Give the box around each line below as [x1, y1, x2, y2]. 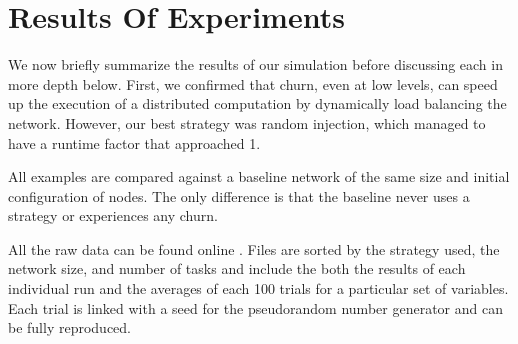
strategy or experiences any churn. [8, 205, 218, 226]
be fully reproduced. [8, 317, 132, 338]
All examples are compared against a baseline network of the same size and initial [8, 166, 510, 187]
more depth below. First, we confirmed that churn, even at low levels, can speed [8, 73, 498, 94]
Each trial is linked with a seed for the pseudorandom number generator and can [8, 297, 503, 318]
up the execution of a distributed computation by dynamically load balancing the [8, 93, 507, 114]
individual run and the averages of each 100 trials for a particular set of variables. [8, 278, 509, 299]
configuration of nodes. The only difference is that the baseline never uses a [8, 185, 470, 206]
